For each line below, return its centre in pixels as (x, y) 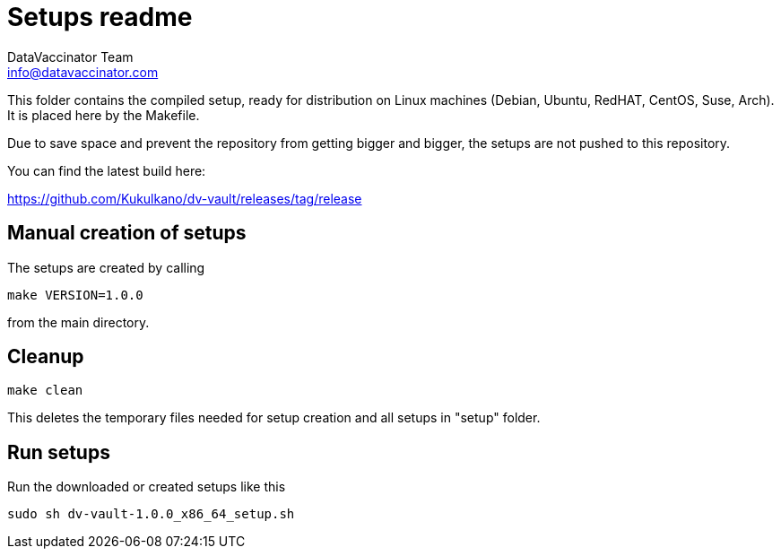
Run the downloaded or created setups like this (147, 487)
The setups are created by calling (106, 267)
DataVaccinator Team (70, 56)
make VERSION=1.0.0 (75, 295)
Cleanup (46, 357)
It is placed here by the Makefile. (104, 115)
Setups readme (100, 17)
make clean (45, 391)
